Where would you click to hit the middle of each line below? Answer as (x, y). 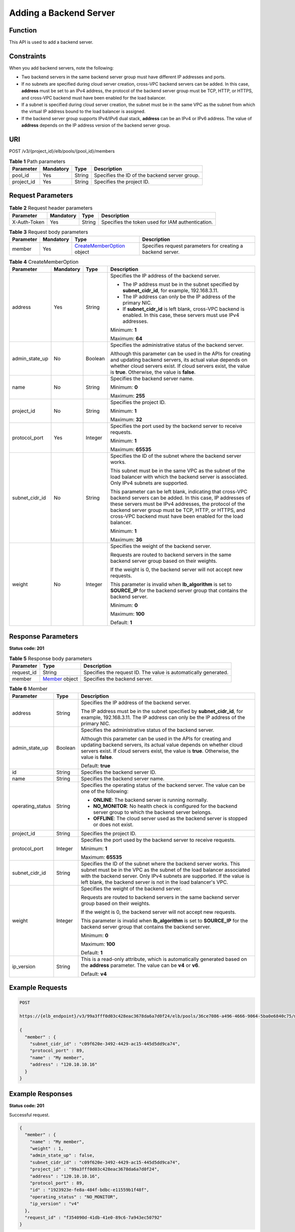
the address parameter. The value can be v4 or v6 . (140, 965)
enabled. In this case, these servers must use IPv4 (181, 315)
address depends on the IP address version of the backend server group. (96, 125)
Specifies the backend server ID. (119, 772)
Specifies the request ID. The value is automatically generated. (156, 672)
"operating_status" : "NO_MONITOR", (74, 1197)
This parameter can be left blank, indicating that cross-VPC (179, 492)
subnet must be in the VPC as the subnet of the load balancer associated (165, 870)
